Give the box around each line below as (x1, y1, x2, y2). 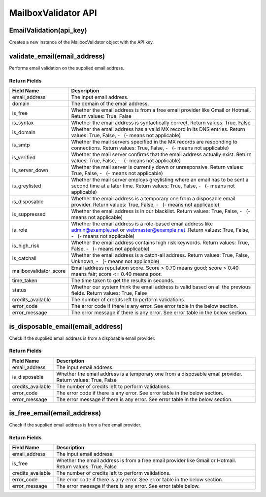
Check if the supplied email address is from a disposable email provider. (9, 335, 156, 341)
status (12, 286, 27, 293)
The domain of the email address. (71, 100, 149, 107)
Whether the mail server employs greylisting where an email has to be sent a (71, 177, 249, 183)
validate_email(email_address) (9, 52, 105, 60)
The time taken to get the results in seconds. (71, 277, 175, 284)
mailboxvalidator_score (12, 268, 66, 275)
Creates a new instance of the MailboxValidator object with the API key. (9, 39, 154, 45)
